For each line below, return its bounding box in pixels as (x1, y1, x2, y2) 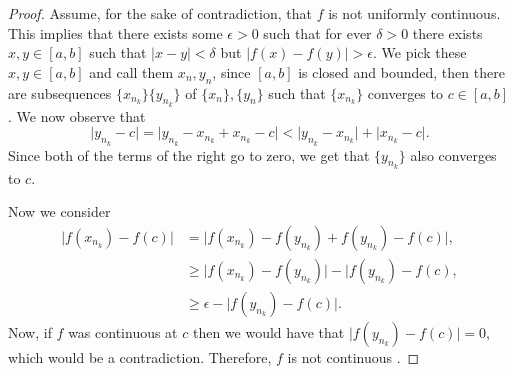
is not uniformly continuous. (328, 3, 501, 23)
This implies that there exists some (8, 22, 223, 43)
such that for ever (263, 22, 372, 43)
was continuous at (68, 322, 178, 343)
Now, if (8, 322, 52, 343)
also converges (410, 144, 497, 165)
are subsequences (8, 82, 112, 103)
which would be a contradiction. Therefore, (8, 347, 272, 368)
